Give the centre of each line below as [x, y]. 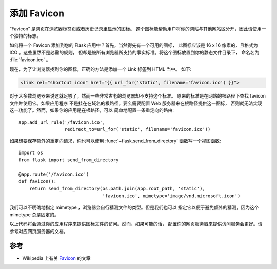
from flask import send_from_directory [69, 160]
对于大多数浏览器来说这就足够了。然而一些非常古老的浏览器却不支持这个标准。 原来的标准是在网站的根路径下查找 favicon [138, 96]
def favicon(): [38, 181]
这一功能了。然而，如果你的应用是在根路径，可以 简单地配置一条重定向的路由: [92, 110]
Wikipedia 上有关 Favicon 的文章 [56, 258]
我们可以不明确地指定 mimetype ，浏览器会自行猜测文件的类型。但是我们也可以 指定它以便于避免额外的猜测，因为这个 [134, 207]
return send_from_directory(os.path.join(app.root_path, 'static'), [117, 188]
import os [31, 152]
